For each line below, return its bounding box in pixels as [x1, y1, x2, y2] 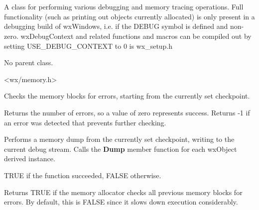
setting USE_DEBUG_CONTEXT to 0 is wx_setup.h [4, 40, 173, 51]
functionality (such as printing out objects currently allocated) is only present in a [4, 11, 255, 21]
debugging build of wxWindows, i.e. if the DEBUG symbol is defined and [4, 21, 228, 31]
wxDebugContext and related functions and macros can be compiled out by [20, 30, 252, 41]
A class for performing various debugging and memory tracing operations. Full [4, 1, 244, 12]
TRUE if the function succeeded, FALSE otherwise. [4, 170, 161, 180]
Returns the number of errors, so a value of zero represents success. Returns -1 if [4, 107, 250, 117]
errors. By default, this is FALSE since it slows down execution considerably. [4, 197, 238, 207]
